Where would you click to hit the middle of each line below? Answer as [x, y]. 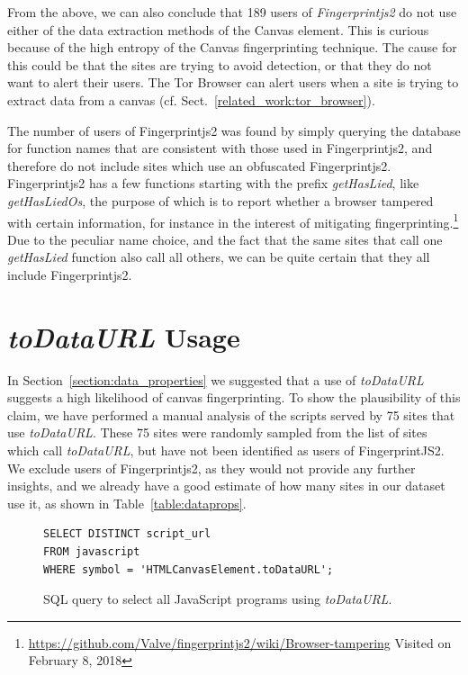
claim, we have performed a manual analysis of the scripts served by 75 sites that [231, 414]
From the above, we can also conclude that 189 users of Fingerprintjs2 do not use [232, 12]
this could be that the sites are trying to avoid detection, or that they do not [220, 64]
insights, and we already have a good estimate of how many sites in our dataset [226, 486]
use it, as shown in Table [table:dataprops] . [127, 503]
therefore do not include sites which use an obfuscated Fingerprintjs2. [199, 165]
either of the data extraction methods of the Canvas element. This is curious [218, 29]
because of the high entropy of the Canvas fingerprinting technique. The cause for [232, 47]
